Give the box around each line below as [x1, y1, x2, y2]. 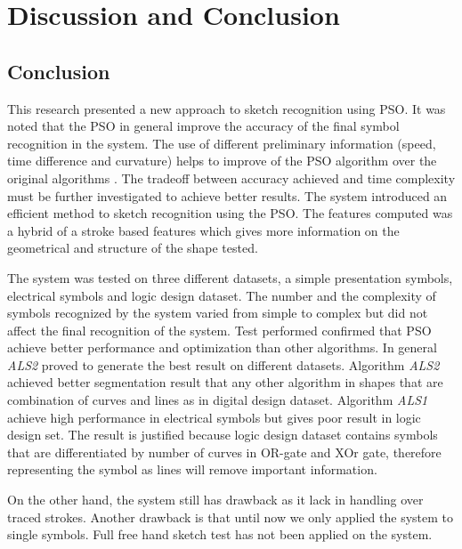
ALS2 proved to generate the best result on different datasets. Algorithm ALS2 [7, 355, 440, 374]
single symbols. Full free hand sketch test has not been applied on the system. [7, 525, 433, 544]
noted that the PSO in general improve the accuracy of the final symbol [7, 117, 400, 135]
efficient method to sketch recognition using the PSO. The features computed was [7, 204, 453, 222]
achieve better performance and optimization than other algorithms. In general [7, 338, 437, 357]
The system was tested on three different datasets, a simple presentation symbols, [7, 268, 453, 287]
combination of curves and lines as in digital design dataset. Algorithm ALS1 [7, 391, 428, 409]
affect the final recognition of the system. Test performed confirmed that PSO [7, 320, 432, 339]
